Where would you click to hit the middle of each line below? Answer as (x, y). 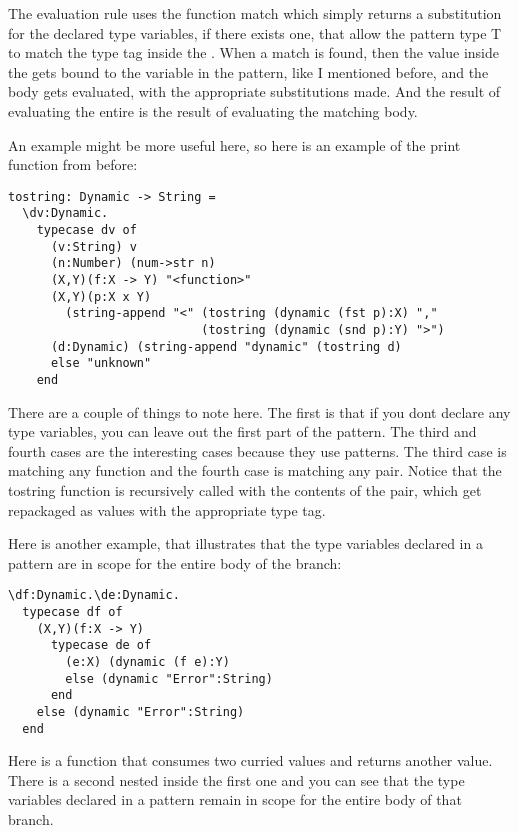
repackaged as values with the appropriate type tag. (167, 509)
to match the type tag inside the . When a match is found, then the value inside (253, 52)
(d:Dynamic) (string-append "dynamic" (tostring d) (226, 346)
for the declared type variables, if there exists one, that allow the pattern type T (255, 32)
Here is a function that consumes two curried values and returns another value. (250, 760)
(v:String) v (93, 246)
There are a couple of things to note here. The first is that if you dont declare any (259, 411)
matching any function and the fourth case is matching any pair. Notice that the (255, 470)
